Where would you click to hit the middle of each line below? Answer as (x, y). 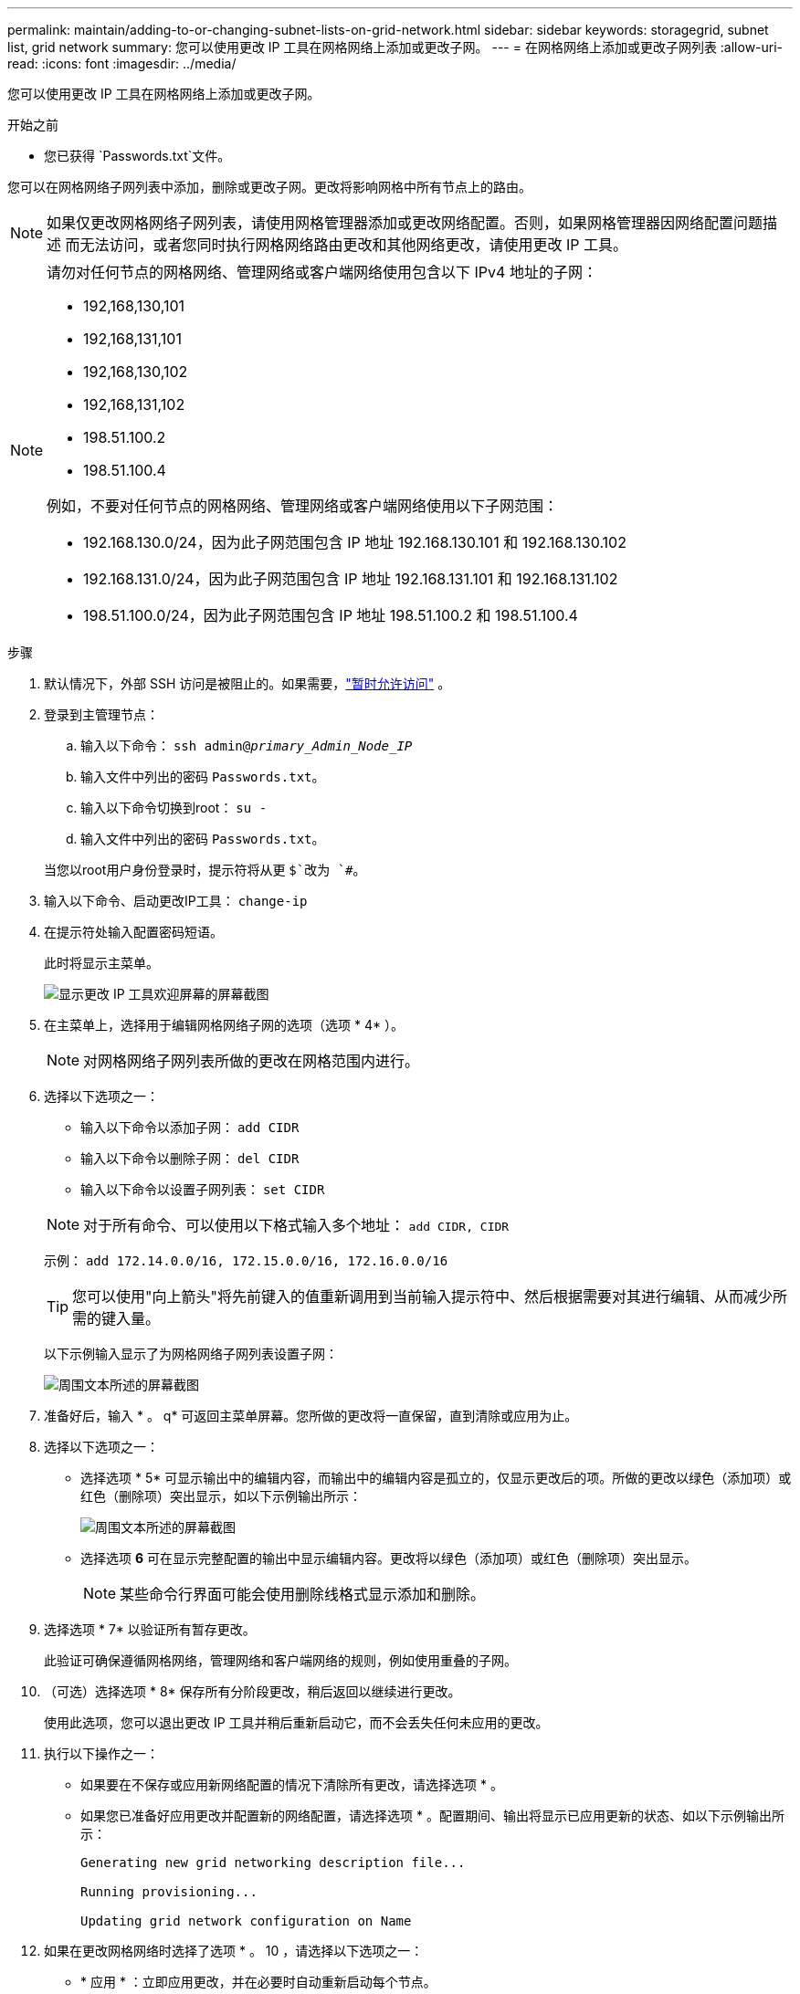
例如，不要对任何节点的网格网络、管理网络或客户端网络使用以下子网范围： (303, 506)
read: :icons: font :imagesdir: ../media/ (122, 63)
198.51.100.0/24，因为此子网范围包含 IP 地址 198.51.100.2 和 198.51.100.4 (331, 615)
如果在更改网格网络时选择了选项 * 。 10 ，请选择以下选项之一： (234, 1951)
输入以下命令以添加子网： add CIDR (190, 1127)
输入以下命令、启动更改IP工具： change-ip (176, 901)
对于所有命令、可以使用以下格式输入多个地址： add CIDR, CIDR (296, 1225)
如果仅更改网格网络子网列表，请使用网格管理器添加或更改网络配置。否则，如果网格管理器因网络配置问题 (405, 223)
